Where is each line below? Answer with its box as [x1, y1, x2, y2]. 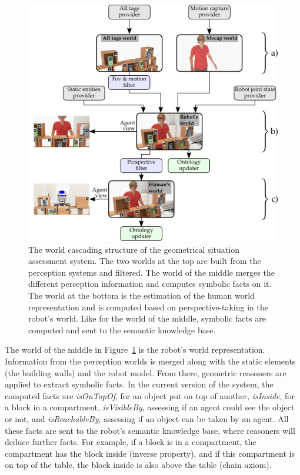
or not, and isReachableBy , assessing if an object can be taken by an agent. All [5, 412, 289, 424]
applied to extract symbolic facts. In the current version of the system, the [5, 378, 274, 390]
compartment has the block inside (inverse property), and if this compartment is [5, 447, 295, 459]
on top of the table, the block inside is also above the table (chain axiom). [5, 459, 272, 471]
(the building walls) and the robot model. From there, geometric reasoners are [5, 366, 286, 379]
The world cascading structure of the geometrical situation [28, 243, 239, 255]
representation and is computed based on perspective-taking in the [28, 300, 268, 313]
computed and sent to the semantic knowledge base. [28, 323, 216, 336]
